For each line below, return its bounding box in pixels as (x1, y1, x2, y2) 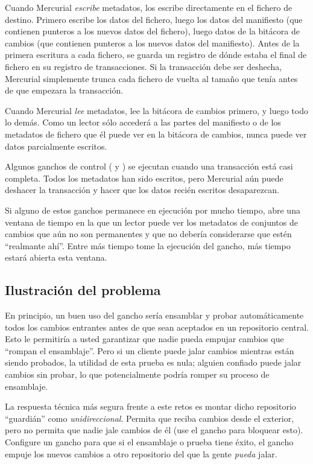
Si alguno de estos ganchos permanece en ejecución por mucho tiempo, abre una (5, 203, 300, 216)
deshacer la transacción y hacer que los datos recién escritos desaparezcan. (5, 183, 279, 196)
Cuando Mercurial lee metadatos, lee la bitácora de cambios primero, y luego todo (5, 104, 308, 116)
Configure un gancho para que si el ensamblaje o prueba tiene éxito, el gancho (5, 436, 294, 448)
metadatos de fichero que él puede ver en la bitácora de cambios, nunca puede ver (5, 127, 307, 140)
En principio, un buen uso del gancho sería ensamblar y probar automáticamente (5, 309, 304, 322)
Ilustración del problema (5, 281, 161, 299)
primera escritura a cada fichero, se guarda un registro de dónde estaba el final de (5, 48, 307, 61)
